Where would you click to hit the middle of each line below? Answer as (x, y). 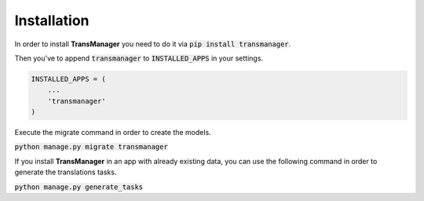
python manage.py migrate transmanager (91, 147)
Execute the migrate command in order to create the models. (113, 133)
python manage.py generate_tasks (79, 187)
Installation (52, 20)
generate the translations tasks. (66, 172)
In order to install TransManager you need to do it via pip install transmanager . (153, 44)
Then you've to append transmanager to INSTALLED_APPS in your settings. (139, 58)
